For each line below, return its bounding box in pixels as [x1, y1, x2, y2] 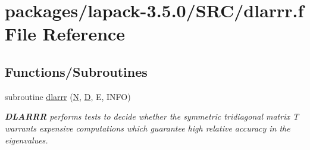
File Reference [5, 21, 126, 46]
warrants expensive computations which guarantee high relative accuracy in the [5, 121, 290, 134]
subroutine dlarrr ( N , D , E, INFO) [5, 90, 131, 102]
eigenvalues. [5, 133, 48, 146]
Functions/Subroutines [5, 62, 148, 80]
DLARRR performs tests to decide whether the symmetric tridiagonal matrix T [5, 110, 299, 123]
